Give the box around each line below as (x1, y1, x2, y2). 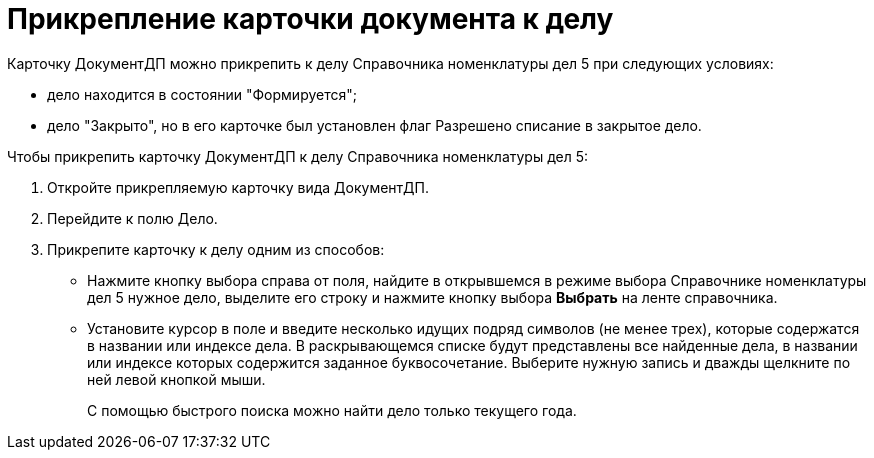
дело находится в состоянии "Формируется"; (47, 85, 357, 103)
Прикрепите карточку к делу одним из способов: (47, 240, 385, 258)
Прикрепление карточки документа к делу (7, 2, 614, 36)
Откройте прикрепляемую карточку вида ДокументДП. (47, 178, 430, 196)
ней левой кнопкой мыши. (87, 370, 266, 388)
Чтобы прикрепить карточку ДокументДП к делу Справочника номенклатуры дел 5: (7, 147, 589, 165)
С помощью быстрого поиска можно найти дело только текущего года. (87, 401, 577, 419)
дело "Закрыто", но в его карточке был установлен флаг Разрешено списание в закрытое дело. (47, 116, 702, 134)
